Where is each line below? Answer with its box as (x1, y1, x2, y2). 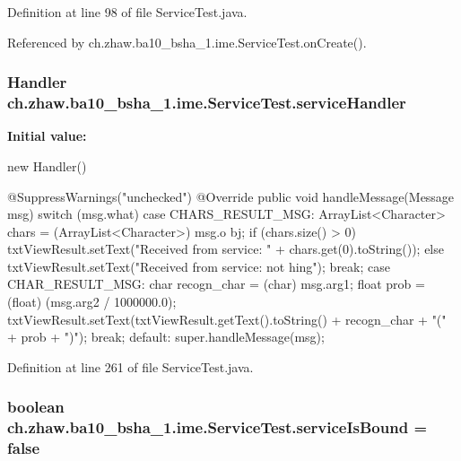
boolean (7, 396, 65, 418)
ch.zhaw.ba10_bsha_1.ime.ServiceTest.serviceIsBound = (7, 416, 428, 439)
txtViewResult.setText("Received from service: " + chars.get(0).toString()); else (7, 239, 444, 258)
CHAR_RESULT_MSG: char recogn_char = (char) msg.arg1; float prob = (7, 274, 425, 293)
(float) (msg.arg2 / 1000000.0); (7, 292, 177, 311)
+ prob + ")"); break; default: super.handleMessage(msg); (7, 327, 325, 346)
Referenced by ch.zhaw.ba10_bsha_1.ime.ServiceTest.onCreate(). (7, 32, 367, 51)
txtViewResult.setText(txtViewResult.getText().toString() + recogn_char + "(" (7, 309, 447, 328)
